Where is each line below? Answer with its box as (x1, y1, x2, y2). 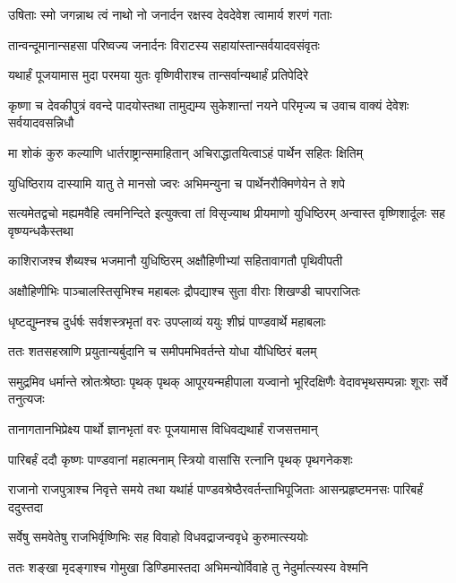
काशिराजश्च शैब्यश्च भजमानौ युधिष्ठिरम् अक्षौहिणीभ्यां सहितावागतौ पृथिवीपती (8, 251, 343, 270)
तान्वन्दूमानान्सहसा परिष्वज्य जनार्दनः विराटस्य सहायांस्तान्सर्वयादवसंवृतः (8, 35, 320, 54)
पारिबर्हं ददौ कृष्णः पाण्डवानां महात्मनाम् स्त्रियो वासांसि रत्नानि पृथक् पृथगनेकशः (8, 449, 353, 468)
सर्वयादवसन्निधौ (8, 113, 74, 132)
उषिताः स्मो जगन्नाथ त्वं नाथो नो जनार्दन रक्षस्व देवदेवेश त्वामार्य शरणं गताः (8, 5, 332, 23)
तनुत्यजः (8, 389, 45, 408)
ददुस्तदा (8, 497, 43, 516)
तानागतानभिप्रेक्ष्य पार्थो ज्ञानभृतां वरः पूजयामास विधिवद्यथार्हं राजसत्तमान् (8, 419, 318, 438)
